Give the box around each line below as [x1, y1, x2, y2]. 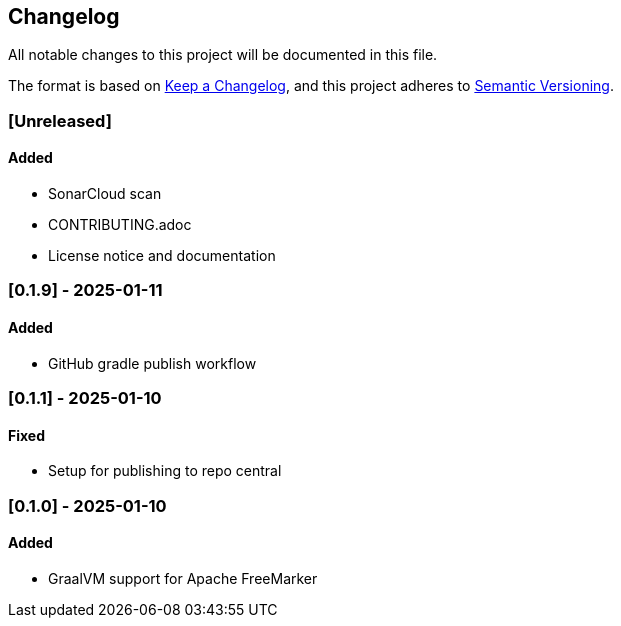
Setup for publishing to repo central [48, 462, 282, 480]
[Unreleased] [8, 110, 112, 131]
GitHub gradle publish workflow [48, 354, 257, 372]
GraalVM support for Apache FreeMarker [48, 569, 318, 587]
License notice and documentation [48, 247, 276, 265]
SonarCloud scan [48, 185, 162, 203]
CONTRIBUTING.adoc [48, 216, 192, 234]
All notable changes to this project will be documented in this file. [8, 46, 438, 64]
